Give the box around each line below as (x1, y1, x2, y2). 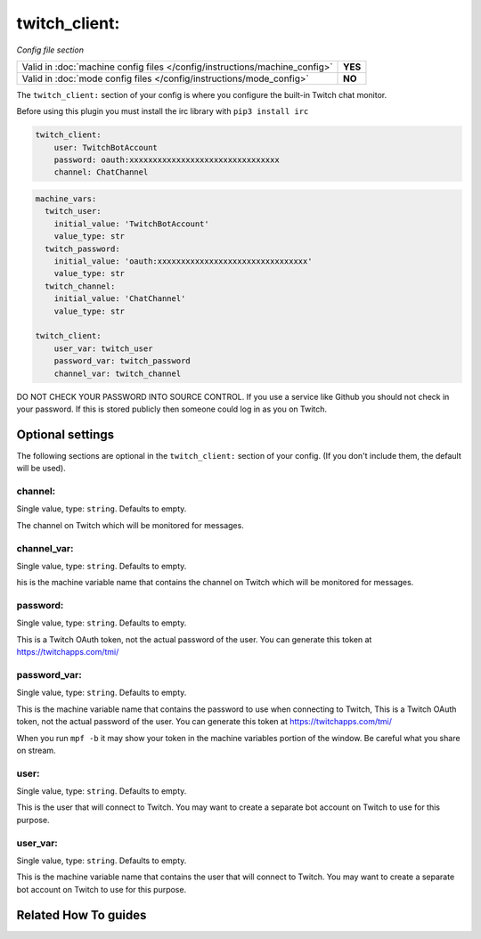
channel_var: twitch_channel (53, 368, 182, 379)
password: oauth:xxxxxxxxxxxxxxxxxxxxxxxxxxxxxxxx (53, 155, 280, 165)
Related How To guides (16, 907, 147, 922)
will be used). (16, 463, 66, 474)
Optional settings (16, 427, 115, 442)
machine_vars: (35, 194, 97, 204)
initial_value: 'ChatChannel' (53, 294, 186, 304)
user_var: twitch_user (53, 343, 153, 354)
